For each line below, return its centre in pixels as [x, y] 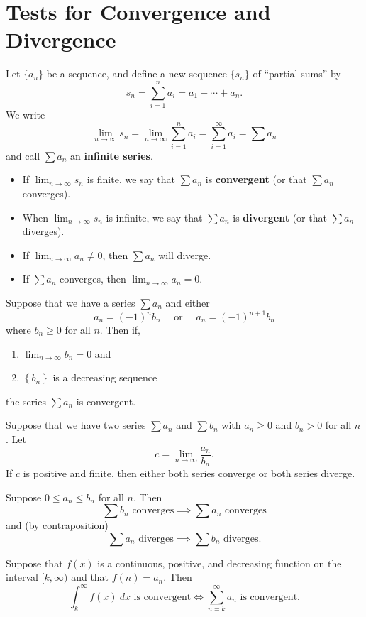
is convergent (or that [256, 179]
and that [90, 577]
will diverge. [185, 255]
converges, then [93, 279]
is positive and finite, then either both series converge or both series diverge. [189, 473]
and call [23, 155]
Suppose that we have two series [76, 425]
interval [22, 577]
